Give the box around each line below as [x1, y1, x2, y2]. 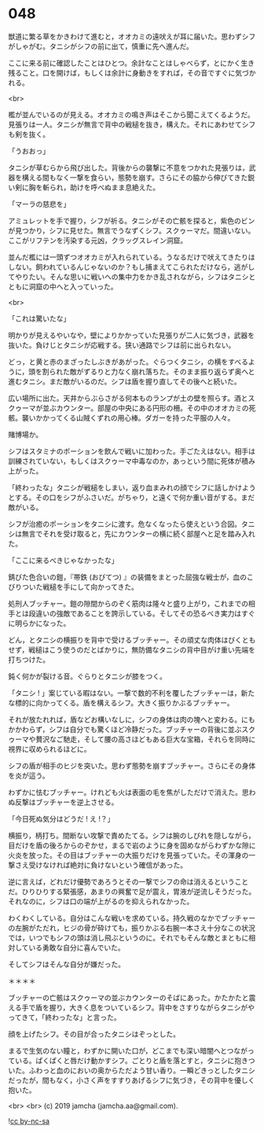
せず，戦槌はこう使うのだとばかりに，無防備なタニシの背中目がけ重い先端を [8, 645, 255, 654]
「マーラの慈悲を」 [8, 199, 71, 208]
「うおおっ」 [8, 146, 49, 156]
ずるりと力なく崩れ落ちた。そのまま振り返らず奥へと [83, 366, 255, 376]
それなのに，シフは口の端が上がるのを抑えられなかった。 [8, 896, 194, 906]
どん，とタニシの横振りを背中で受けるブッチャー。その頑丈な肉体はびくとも [8, 635, 256, 645]
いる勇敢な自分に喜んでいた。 [28, 943, 125, 952]
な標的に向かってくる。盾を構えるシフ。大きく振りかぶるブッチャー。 [8, 697, 234, 708]
